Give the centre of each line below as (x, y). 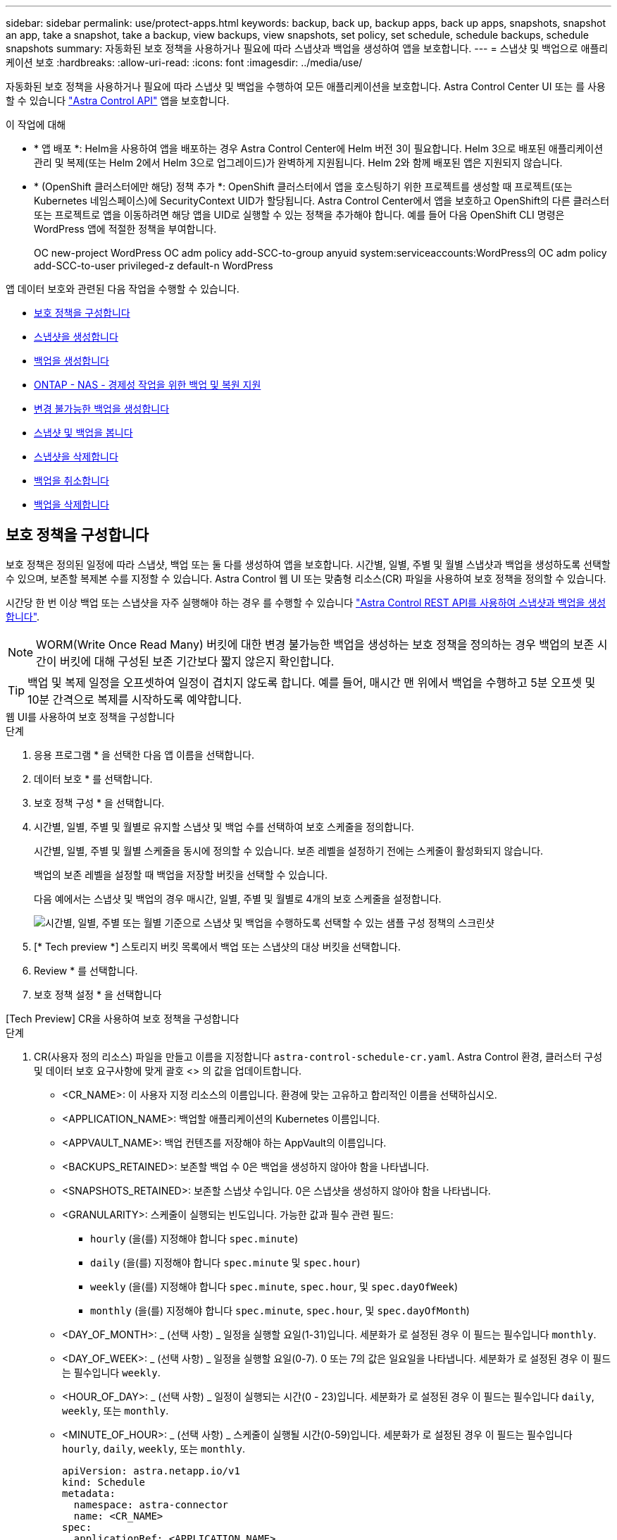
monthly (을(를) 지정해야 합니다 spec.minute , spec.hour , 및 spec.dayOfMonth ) (280, 1310)
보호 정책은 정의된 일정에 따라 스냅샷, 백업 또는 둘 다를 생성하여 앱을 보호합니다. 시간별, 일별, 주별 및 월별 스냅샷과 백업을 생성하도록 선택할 (308, 564)
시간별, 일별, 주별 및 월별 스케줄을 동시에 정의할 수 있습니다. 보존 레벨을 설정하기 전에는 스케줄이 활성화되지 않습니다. (289, 850)
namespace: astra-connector (151, 1504)
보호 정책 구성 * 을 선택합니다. (99, 802)
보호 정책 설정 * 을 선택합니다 (98, 994)
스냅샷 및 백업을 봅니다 (83, 433)
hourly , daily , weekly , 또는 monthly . (154, 1448)
